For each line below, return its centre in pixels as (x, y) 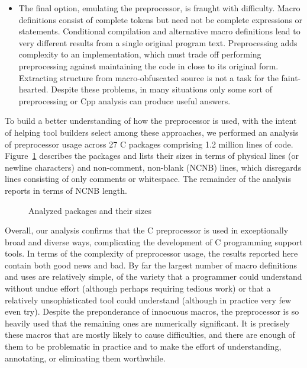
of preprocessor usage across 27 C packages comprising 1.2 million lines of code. (149, 144)
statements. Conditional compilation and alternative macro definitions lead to (159, 31)
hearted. (33, 89)
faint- (291, 77)
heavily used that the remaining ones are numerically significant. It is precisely (147, 323)
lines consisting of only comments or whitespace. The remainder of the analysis (148, 179)
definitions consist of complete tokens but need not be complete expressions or (161, 19)
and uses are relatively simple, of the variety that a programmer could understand (153, 276)
